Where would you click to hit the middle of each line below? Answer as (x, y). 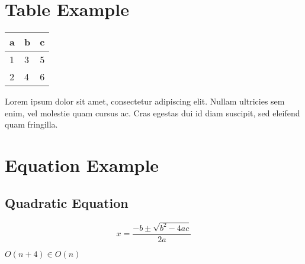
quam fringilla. (31, 124)
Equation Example (82, 165)
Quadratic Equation (67, 202)
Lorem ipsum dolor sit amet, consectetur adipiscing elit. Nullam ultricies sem (145, 101)
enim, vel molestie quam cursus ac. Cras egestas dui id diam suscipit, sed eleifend (152, 113)
